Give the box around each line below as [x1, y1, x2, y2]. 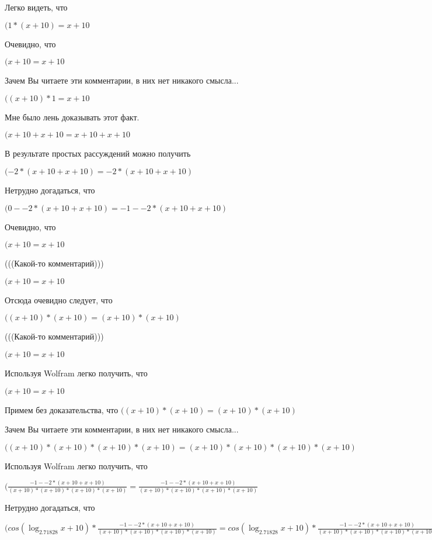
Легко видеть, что [5, 1, 68, 13]
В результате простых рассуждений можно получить [5, 147, 191, 160]
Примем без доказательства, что [5, 403, 119, 416]
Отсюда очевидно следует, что [5, 293, 113, 306]
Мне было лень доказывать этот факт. [5, 110, 140, 123]
